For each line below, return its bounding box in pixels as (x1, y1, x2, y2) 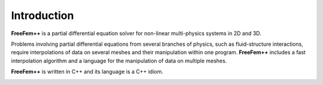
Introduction (11, 9, 74, 22)
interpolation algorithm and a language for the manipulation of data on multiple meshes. (11, 57, 227, 64)
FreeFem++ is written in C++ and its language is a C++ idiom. (11, 68, 164, 75)
